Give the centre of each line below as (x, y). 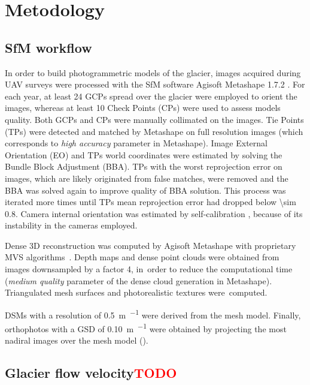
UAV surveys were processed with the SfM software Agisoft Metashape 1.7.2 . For (155, 84)
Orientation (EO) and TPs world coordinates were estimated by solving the (144, 154)
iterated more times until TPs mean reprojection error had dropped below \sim (151, 202)
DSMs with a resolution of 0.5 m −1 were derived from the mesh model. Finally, (153, 314)
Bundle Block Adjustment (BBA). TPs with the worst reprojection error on (144, 166)
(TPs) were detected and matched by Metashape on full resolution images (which (154, 131)
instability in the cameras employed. (71, 225)
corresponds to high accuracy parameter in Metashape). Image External (136, 143)
